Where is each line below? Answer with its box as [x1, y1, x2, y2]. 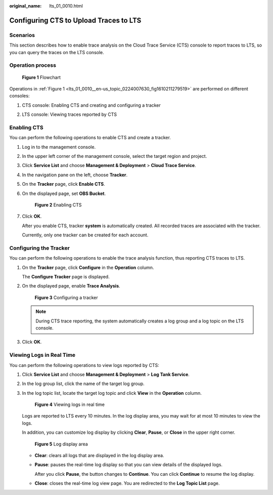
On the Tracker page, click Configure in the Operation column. [22, 264, 154, 270]
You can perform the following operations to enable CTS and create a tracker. [9, 135, 171, 141]
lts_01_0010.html [49, 3, 83, 9]
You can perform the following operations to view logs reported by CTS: [9, 362, 159, 368]
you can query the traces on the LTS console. [9, 49, 104, 55]
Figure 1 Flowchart [22, 74, 61, 80]
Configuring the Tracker [9, 244, 70, 252]
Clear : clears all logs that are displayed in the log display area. [34, 452, 164, 459]
